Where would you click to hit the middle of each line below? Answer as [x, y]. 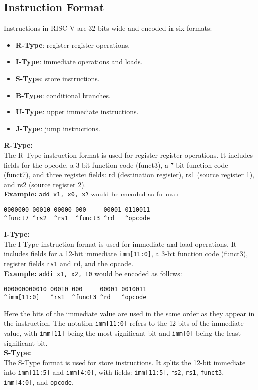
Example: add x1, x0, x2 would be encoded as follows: [91, 194]
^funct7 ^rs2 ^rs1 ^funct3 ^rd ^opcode [77, 218]
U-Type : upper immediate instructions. [77, 112]
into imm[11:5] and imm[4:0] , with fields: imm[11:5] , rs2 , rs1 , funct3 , [114, 372]
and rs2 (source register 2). [45, 184]
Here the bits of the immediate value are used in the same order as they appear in [129, 313]
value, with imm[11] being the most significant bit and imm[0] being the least [122, 333]
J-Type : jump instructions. [58, 128]
